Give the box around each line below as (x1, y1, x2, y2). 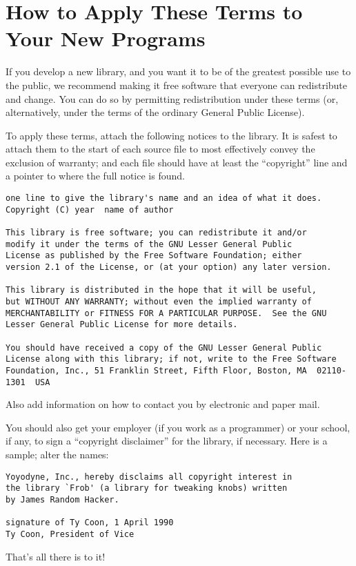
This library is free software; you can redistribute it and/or (6, 228, 307, 238)
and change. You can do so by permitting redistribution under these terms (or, (6, 91, 339, 106)
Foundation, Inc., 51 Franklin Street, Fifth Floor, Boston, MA (6, 365, 307, 375)
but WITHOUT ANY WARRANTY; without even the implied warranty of (6, 296, 312, 306)
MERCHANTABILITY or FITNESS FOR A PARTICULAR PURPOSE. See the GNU (6, 308, 327, 318)
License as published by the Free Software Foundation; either (6, 251, 302, 261)
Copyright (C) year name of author (6, 204, 174, 215)
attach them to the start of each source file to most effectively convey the (6, 141, 315, 156)
